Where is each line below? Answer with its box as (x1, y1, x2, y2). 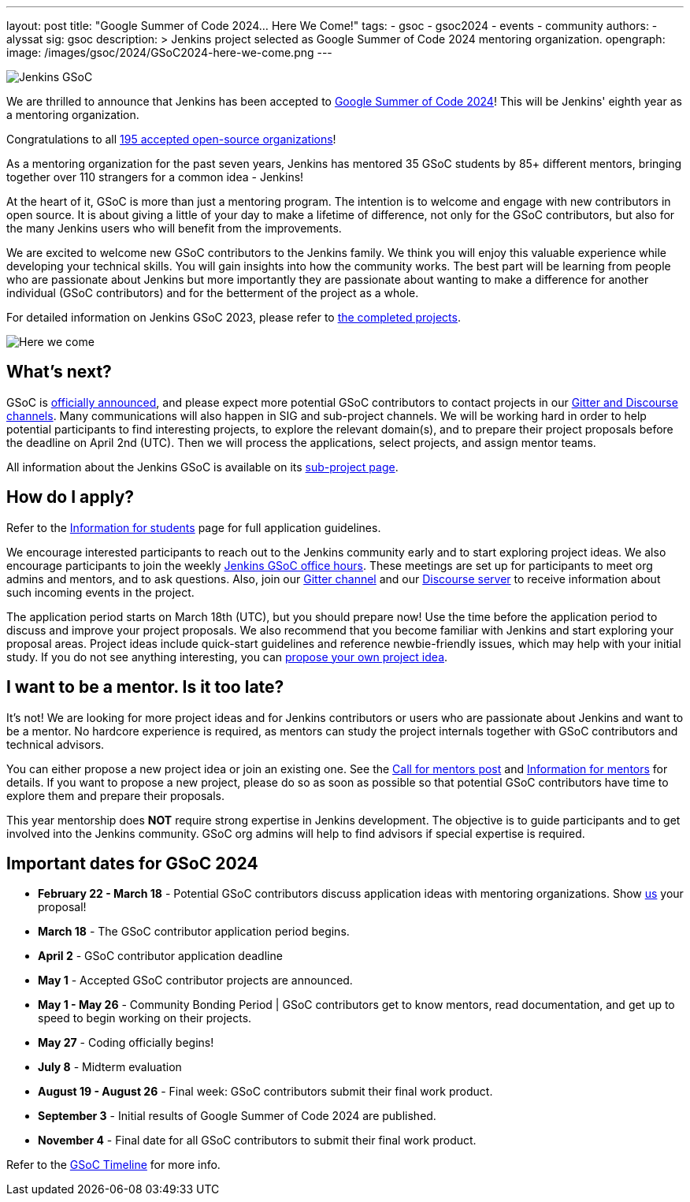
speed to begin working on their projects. (38, 1011, 252, 1025)
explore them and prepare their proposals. (6, 788, 224, 802)
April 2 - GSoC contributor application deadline (38, 949, 283, 963)
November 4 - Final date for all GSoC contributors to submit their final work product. (38, 1133, 477, 1148)
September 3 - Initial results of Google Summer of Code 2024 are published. (38, 1109, 436, 1123)
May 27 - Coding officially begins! (38, 1036, 214, 1050)
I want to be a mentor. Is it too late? (6, 677, 284, 698)
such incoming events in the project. (6, 585, 195, 599)
